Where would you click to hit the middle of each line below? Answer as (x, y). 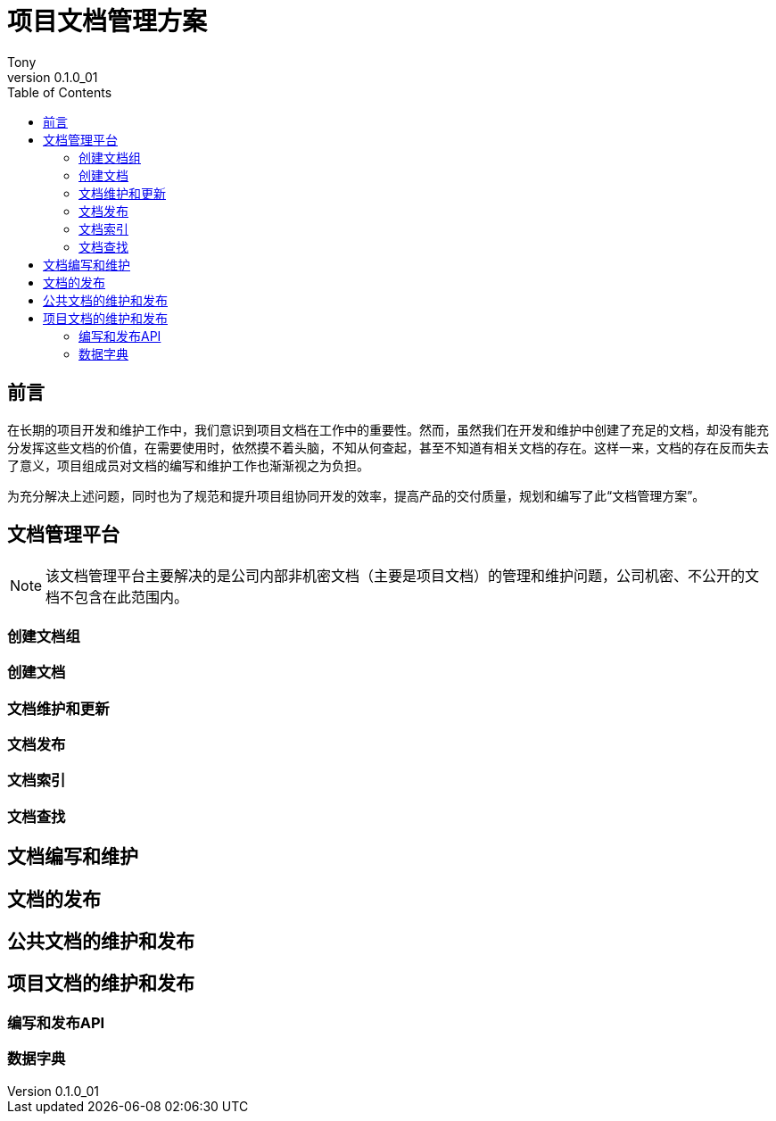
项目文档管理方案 (107, 21)
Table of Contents (60, 92)
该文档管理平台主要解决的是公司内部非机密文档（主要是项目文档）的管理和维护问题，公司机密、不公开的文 (403, 576)
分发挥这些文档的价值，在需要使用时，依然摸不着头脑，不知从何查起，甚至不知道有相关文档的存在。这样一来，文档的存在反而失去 (388, 447)
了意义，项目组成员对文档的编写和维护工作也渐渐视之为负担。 (188, 465)
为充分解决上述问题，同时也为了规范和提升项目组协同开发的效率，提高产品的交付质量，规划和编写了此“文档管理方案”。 (356, 495)
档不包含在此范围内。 (117, 598)
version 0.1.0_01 (53, 77)
